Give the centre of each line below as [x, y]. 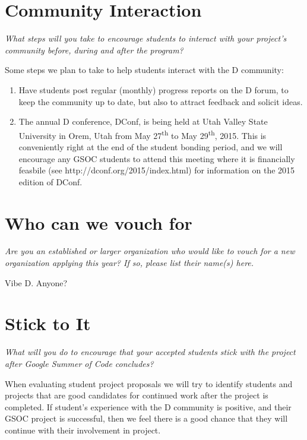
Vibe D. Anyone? [36, 282]
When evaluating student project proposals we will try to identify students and [149, 383]
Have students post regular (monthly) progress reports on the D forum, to [153, 89]
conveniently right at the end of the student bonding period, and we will [151, 146]
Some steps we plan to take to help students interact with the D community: [144, 70]
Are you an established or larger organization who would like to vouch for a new [150, 251]
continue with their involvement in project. [83, 430]
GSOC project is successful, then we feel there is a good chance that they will [146, 418]
